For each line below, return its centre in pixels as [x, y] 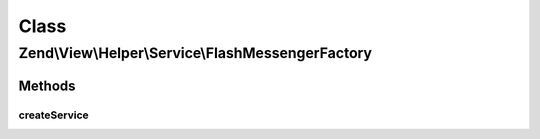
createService [53, 115]
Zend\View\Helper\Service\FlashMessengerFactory [195, 53]
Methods [47, 85]
